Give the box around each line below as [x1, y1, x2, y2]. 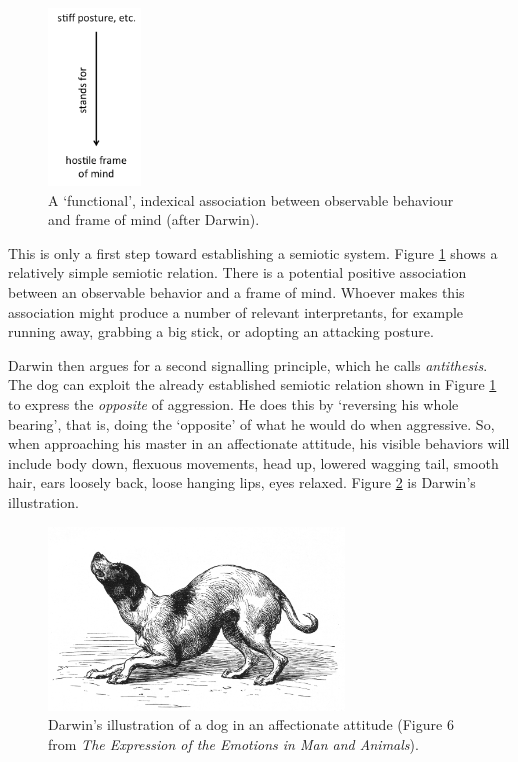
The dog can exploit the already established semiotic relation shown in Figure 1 [8, 374, 497, 395]
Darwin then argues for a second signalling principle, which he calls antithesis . [8, 354, 488, 375]
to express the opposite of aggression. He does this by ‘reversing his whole [8, 393, 459, 414]
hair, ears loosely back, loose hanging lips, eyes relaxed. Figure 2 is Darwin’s [8, 472, 476, 493]
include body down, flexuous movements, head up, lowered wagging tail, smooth [8, 452, 499, 473]
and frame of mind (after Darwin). [48, 209, 260, 230]
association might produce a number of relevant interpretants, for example [8, 301, 464, 322]
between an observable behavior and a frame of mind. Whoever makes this [8, 282, 465, 303]
